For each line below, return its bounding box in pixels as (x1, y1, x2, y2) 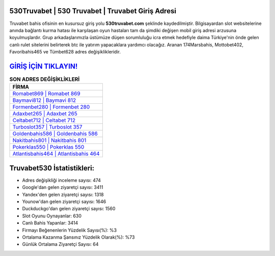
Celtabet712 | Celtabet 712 (12, 117, 76, 124)
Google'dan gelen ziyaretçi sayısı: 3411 (22, 184, 103, 190)
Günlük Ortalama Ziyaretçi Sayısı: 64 (22, 241, 99, 247)
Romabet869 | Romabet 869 (12, 90, 81, 97)
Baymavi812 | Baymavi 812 (12, 97, 76, 104)
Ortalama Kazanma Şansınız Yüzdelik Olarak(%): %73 (22, 234, 135, 240)
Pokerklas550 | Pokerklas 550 (12, 144, 85, 151)
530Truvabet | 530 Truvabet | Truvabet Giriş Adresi (9, 7, 177, 15)
